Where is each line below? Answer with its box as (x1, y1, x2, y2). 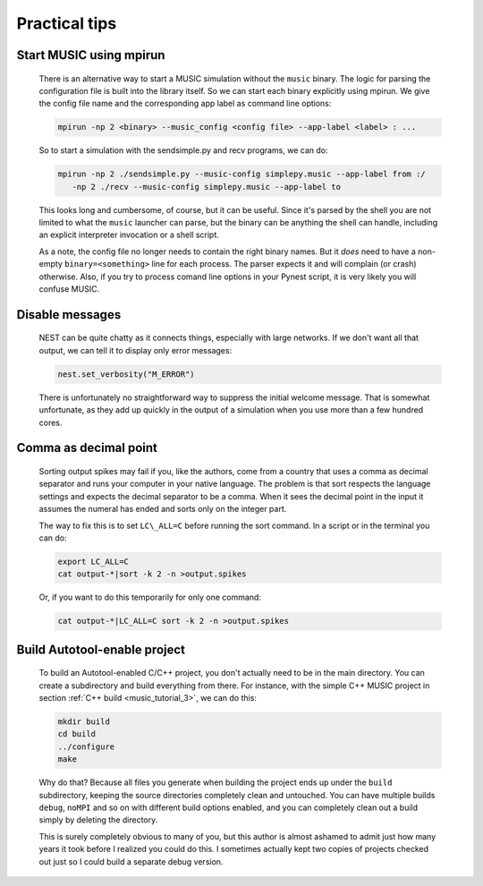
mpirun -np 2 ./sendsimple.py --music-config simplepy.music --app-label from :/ (57, 169, 427, 179)
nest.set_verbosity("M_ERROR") (57, 369, 196, 379)
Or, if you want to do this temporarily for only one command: (38, 592, 261, 603)
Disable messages (16, 307, 122, 322)
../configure (57, 741, 115, 752)
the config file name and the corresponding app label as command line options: (38, 98, 332, 109)
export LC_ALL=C (57, 556, 130, 567)
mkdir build (57, 717, 111, 727)
